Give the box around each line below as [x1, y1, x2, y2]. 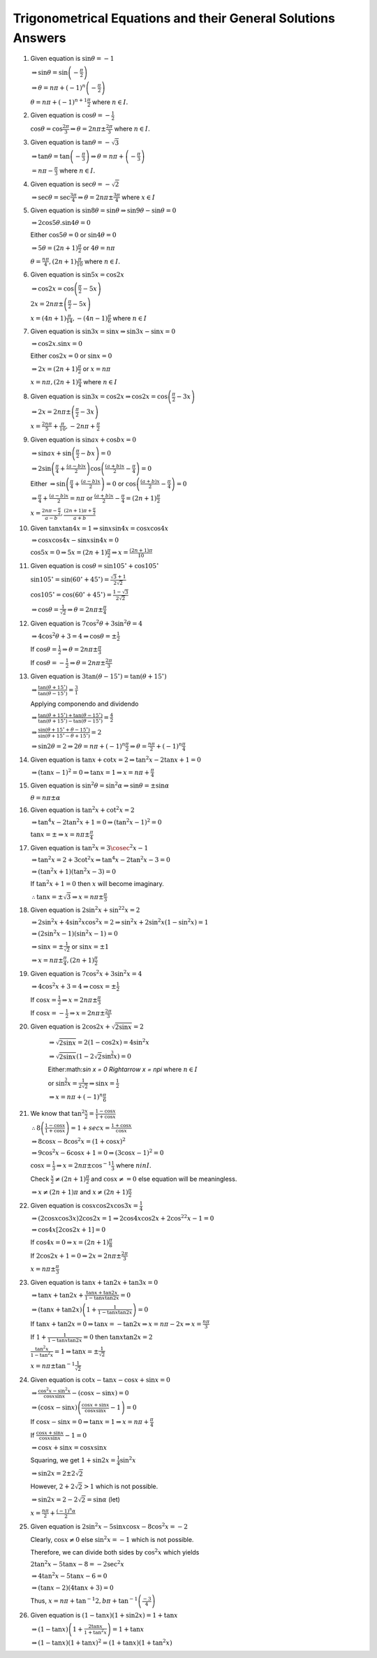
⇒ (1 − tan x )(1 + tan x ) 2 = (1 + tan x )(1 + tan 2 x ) [31, 1637, 172, 1647]
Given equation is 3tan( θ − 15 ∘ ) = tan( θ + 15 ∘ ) [30, 671, 167, 681]
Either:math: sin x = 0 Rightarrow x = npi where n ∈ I [47, 1066, 198, 1074]
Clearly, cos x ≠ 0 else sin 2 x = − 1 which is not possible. [30, 1534, 194, 1543]
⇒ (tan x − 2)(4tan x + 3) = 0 [31, 1583, 114, 1592]
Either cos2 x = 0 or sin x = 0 [30, 351, 112, 360]
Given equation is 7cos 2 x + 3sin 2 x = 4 [30, 968, 142, 977]
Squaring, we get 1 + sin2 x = [30, 1456, 116, 1464]
